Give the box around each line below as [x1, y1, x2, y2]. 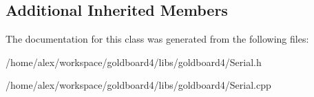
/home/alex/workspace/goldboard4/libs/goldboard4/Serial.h [6, 54, 262, 69]
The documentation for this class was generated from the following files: [6, 32, 309, 46]
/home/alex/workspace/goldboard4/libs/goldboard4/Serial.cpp [6, 78, 271, 92]
